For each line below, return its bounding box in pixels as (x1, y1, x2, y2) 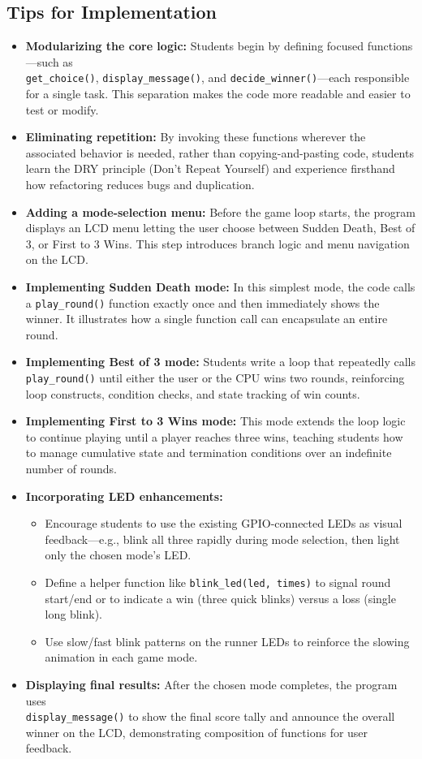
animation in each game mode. (45, 649, 198, 666)
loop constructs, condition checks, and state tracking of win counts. (25, 385, 360, 402)
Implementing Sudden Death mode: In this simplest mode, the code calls (25, 278, 416, 295)
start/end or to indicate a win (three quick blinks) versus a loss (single (45, 589, 396, 606)
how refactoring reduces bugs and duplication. (25, 176, 255, 193)
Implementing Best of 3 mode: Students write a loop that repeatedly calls (25, 353, 416, 370)
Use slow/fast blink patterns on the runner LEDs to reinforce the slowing (45, 632, 410, 649)
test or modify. (25, 101, 99, 118)
